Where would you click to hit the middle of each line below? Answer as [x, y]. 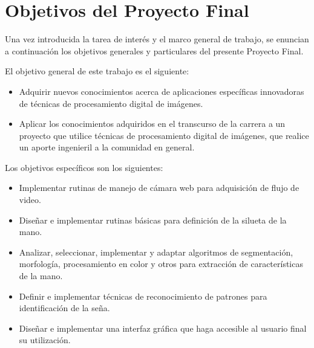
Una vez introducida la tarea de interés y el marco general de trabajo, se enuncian [157, 39]
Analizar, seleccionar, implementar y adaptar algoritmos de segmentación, [156, 252]
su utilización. [45, 340]
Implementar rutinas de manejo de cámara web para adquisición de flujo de [159, 188]
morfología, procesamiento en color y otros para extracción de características [161, 264]
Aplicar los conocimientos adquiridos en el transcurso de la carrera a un [152, 124]
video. [30, 200]
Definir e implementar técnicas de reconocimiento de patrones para [143, 296]
